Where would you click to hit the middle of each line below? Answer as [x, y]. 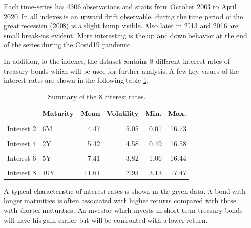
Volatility [123, 113]
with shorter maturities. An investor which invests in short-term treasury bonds [123, 210]
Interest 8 [22, 172]
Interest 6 [22, 158]
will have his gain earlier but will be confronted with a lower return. [106, 219]
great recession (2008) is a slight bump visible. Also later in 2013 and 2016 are [121, 26]
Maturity [58, 113]
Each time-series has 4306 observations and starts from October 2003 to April [120, 6]
